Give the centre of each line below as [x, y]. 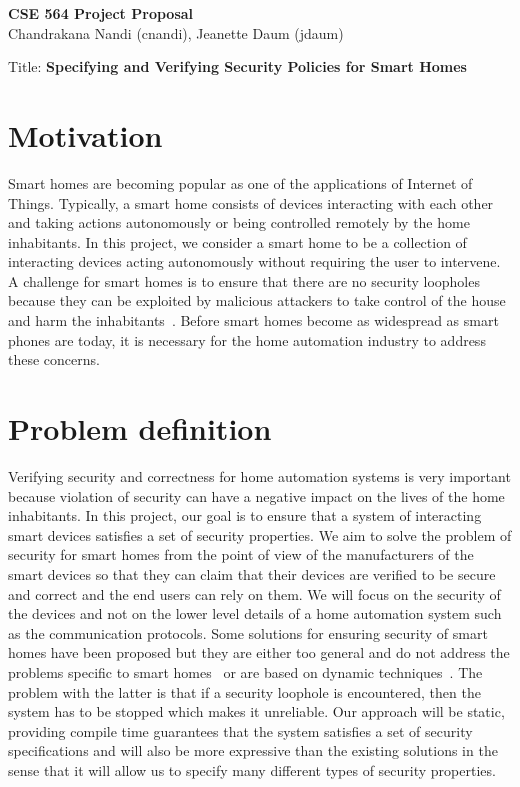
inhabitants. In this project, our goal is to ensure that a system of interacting [245, 515]
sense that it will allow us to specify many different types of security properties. [252, 769]
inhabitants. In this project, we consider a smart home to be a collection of [237, 241]
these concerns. [54, 359]
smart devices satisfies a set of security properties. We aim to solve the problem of [260, 534]
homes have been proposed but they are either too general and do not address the [259, 652]
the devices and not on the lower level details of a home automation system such [255, 613]
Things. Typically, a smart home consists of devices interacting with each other [251, 202]
